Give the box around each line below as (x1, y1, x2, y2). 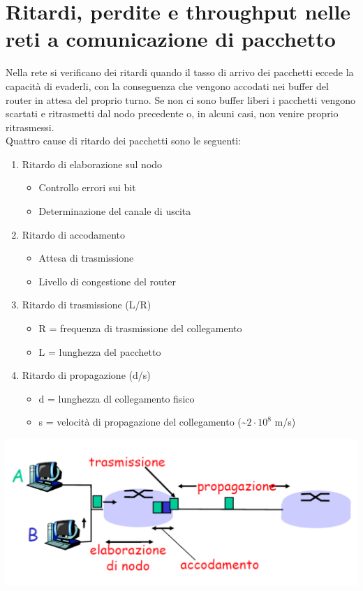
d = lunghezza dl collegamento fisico (38, 391, 195, 405)
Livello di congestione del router (38, 274, 176, 288)
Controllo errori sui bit (38, 180, 136, 195)
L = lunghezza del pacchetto (38, 344, 161, 359)
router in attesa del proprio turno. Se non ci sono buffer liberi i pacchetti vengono (6, 92, 355, 107)
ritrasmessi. (6, 119, 54, 134)
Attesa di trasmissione (38, 250, 134, 265)
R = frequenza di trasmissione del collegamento (38, 321, 242, 336)
